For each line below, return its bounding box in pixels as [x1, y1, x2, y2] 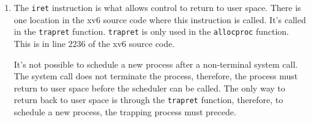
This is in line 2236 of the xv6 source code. [13, 37, 175, 49]
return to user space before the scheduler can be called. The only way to [13, 81, 285, 94]
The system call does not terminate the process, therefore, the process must [13, 70, 298, 82]
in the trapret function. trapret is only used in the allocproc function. [13, 25, 289, 38]
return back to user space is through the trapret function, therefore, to [13, 93, 283, 106]
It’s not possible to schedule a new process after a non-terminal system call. [13, 57, 298, 70]
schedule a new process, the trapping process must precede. [13, 105, 236, 118]
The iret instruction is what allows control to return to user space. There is [13, 1, 301, 13]
